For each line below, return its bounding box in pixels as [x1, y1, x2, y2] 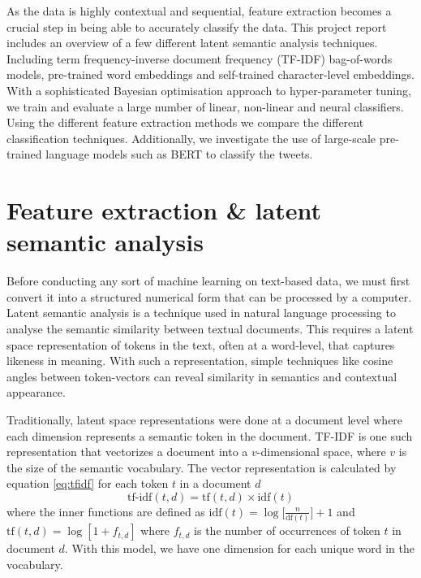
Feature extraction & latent [6, 193, 321, 227]
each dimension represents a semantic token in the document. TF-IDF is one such [6, 427, 413, 444]
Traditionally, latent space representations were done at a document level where [6, 411, 403, 428]
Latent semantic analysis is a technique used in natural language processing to [6, 304, 396, 321]
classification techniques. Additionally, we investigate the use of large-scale [6, 129, 376, 146]
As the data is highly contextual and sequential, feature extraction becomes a [6, 2, 392, 19]
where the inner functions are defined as [6, 502, 205, 519]
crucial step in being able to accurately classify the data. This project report [6, 18, 387, 35]
